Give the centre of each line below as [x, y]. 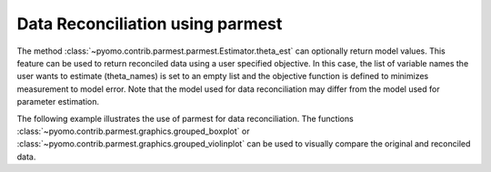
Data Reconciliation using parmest [150, 24]
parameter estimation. [58, 102]
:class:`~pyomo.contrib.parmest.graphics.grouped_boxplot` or [133, 131]
